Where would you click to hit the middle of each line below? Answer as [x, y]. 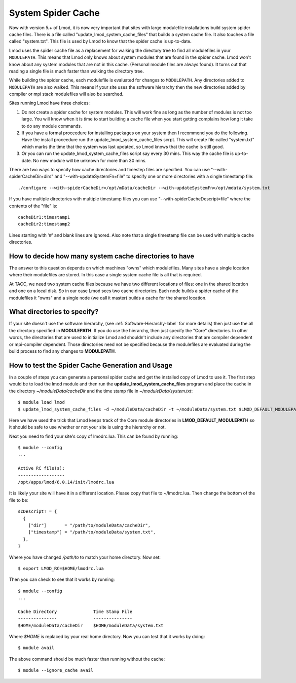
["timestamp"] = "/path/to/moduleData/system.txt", [92, 532]
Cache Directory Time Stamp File [75, 611]
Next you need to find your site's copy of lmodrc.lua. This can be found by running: [94, 436]
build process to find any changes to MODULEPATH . [62, 351]
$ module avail [36, 648]
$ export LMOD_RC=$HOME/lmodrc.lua [61, 568]
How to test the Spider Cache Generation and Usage [91, 365]
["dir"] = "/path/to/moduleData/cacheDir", [89, 525]
